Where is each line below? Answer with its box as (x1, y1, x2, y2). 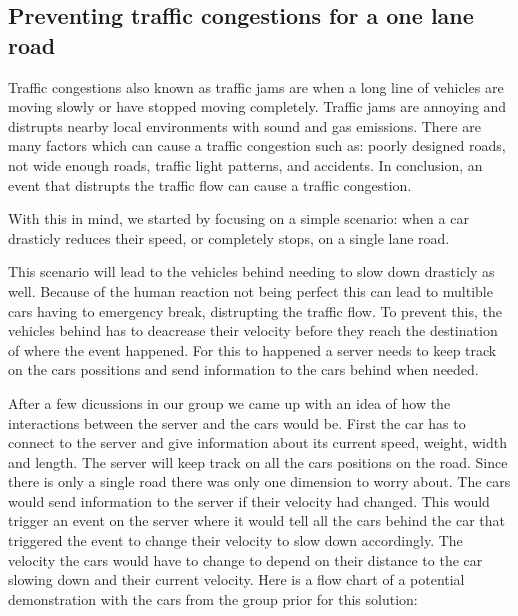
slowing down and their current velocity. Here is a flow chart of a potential (8, 569, 465, 590)
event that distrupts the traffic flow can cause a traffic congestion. (8, 174, 412, 195)
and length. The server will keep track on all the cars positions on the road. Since (8, 451, 508, 472)
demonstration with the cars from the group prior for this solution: (8, 588, 418, 609)
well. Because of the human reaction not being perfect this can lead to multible (8, 280, 493, 301)
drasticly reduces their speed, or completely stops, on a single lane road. (8, 227, 450, 248)
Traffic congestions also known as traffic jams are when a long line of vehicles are (8, 76, 504, 97)
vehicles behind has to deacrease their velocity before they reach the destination (8, 320, 498, 341)
